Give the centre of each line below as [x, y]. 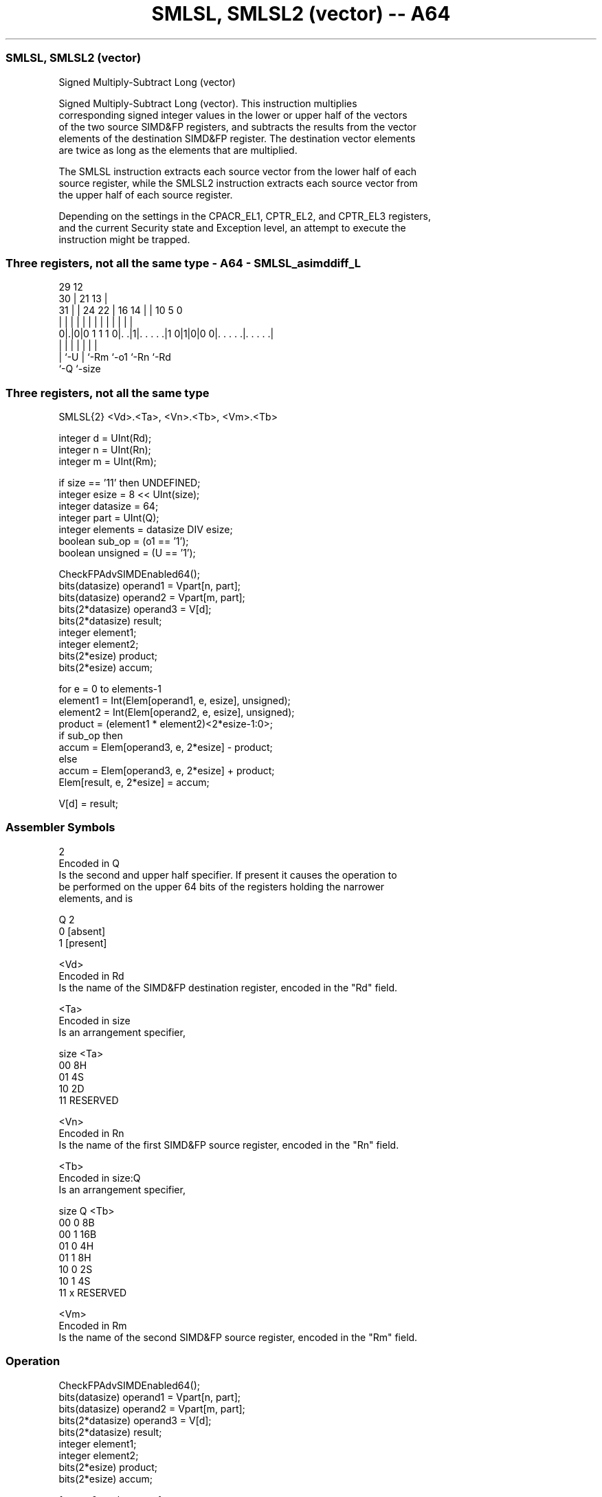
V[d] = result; [89, 803]
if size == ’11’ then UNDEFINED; [130, 483]
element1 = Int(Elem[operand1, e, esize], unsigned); [175, 700]
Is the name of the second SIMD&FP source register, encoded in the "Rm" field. [238, 1337]
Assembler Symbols [60, 828]
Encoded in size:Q [100, 1178]
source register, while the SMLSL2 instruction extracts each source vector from [238, 183]
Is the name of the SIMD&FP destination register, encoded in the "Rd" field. [228, 987]
